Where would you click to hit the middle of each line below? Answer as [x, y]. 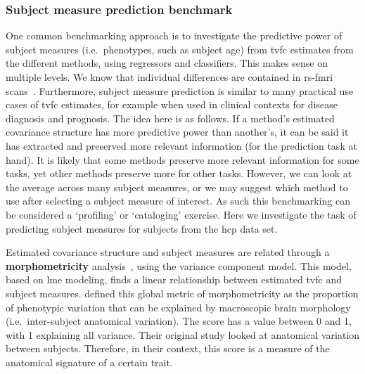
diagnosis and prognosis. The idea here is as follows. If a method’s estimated [170, 118]
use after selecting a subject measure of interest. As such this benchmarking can [178, 201]
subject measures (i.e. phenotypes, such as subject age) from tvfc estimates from [180, 49]
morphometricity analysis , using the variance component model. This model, [179, 265]
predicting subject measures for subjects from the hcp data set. [142, 228]
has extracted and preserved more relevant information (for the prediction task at [181, 145]
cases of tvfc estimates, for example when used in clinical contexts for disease [172, 104]
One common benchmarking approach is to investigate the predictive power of [174, 36]
